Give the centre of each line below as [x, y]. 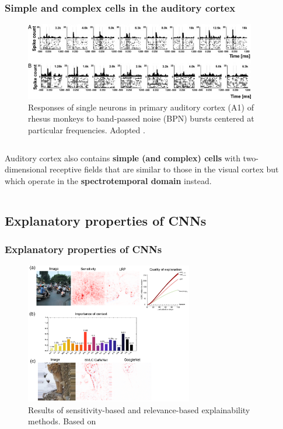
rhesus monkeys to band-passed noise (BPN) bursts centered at [141, 118]
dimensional [26, 169]
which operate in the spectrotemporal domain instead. [108, 180]
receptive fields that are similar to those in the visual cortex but [164, 169]
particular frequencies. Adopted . [87, 129]
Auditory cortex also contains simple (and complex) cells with [123, 158]
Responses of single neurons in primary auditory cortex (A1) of [141, 107]
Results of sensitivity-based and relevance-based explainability [139, 409]
